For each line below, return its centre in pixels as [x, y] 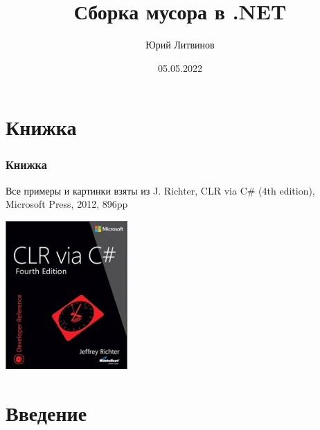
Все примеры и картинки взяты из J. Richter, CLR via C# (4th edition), [160, 190]
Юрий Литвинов [180, 45]
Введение [46, 413]
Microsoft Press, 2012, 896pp [67, 204]
